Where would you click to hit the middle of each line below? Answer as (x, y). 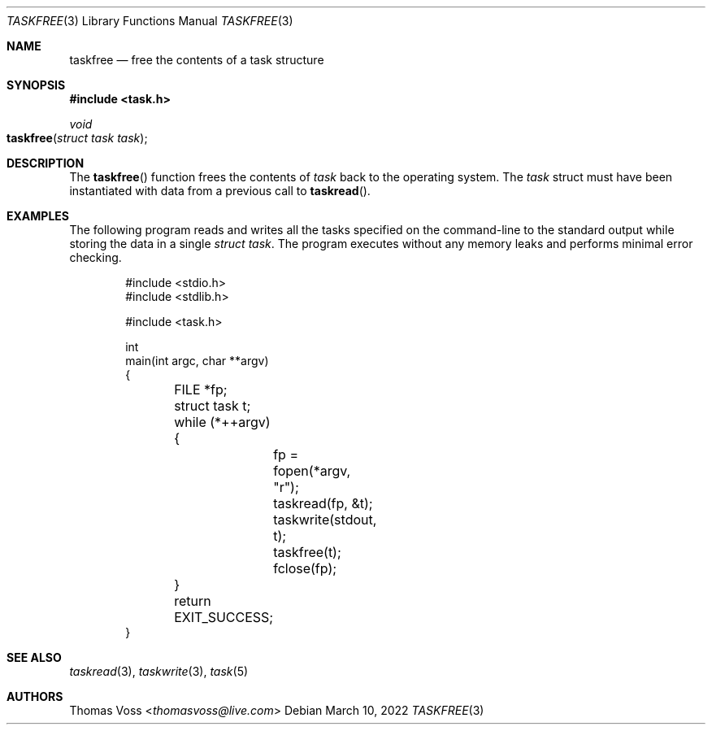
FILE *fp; (201, 389)
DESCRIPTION (46, 163)
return (193, 601)
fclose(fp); (305, 568)
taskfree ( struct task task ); (77, 138)
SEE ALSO (34, 657)
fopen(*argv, (312, 471)
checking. (96, 257)
